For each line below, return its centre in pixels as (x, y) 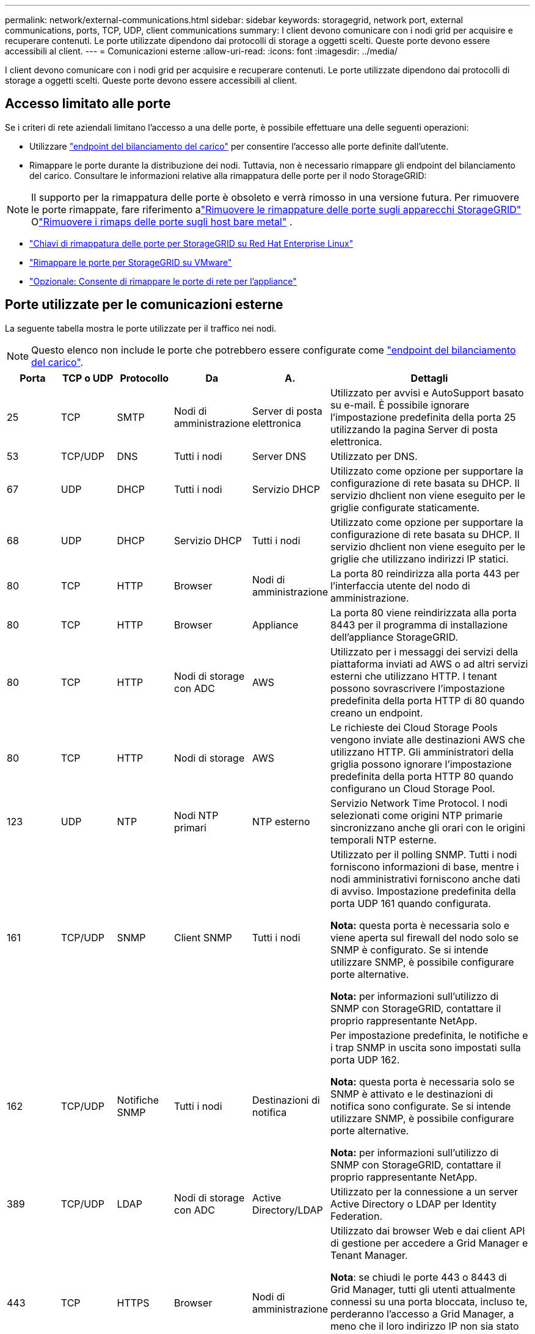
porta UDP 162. (365, 1059)
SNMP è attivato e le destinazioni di (412, 1094)
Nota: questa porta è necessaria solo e (420, 925)
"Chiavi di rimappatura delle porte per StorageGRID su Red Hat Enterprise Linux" (191, 243)
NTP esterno (281, 821)
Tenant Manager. (369, 1255)
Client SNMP (203, 937)
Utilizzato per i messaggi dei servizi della (424, 651)
